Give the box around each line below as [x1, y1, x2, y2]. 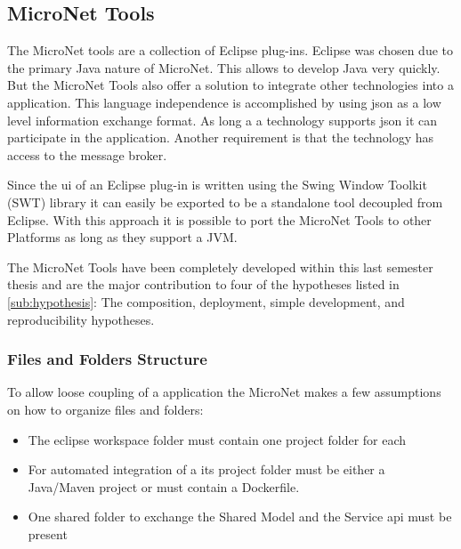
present [28, 524, 68, 543]
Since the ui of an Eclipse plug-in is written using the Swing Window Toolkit [7, 175, 427, 194]
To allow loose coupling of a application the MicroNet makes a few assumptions [7, 383, 441, 401]
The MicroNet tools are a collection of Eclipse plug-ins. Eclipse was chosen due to [7, 41, 453, 60]
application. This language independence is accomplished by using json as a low [7, 93, 441, 111]
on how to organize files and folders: [7, 400, 204, 418]
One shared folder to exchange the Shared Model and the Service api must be [28, 507, 452, 526]
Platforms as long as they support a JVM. [7, 228, 238, 246]
